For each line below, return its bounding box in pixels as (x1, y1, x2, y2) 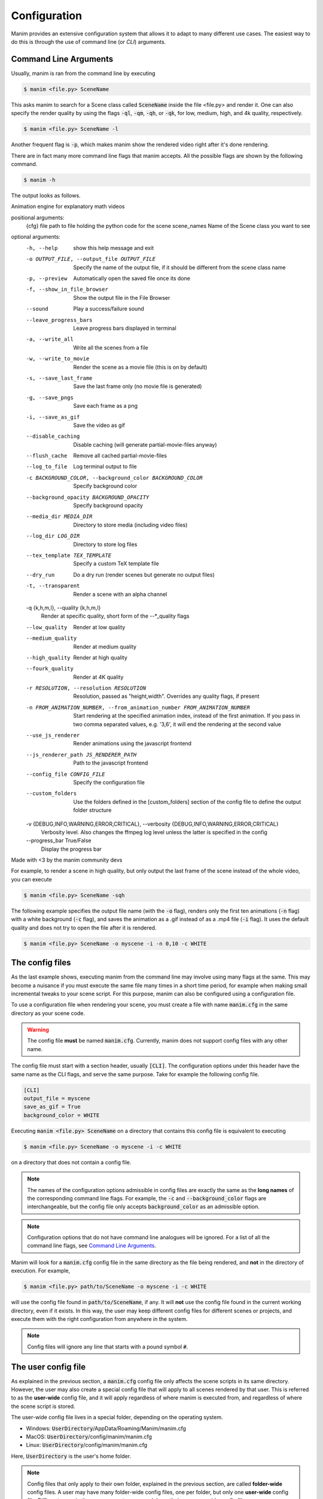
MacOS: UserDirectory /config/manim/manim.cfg (26, 1433, 153, 1440)
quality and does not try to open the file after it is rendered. (11, 924, 157, 931)
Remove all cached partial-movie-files (73, 452, 167, 459)
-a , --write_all (26, 336, 74, 343)
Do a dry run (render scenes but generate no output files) (73, 571, 215, 578)
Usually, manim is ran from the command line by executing (11, 70, 156, 77)
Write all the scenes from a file (73, 344, 149, 351)
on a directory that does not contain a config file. (11, 1158, 132, 1166)
